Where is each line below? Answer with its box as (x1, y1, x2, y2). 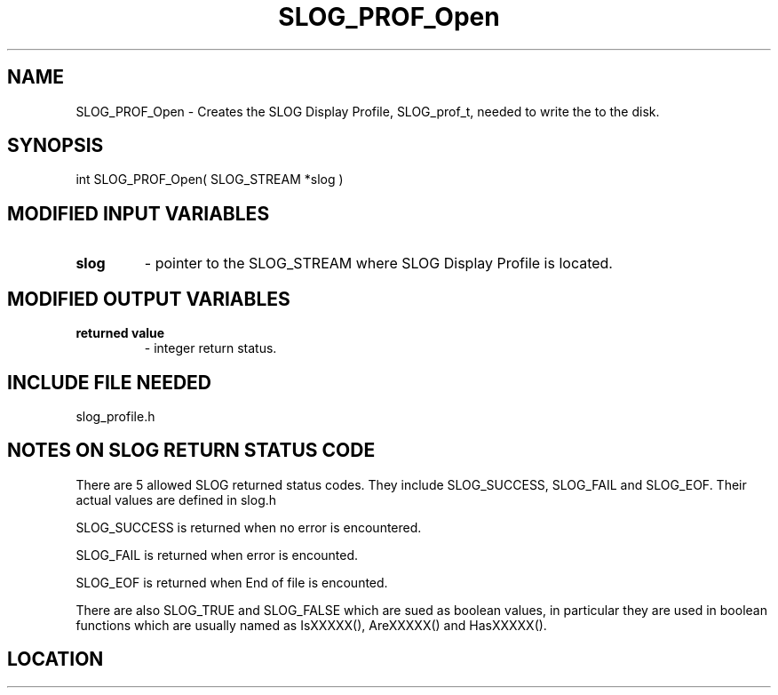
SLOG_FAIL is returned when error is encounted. (75, 547, 359, 563)
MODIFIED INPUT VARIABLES (7, 202, 270, 225)
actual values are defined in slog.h (75, 491, 277, 507)
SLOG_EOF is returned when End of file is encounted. (75, 574, 388, 590)
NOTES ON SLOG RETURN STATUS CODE (7, 439, 376, 462)
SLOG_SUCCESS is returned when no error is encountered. (75, 519, 422, 535)
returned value (75, 325, 165, 341)
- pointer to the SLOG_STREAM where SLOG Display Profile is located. (144, 254, 613, 273)
